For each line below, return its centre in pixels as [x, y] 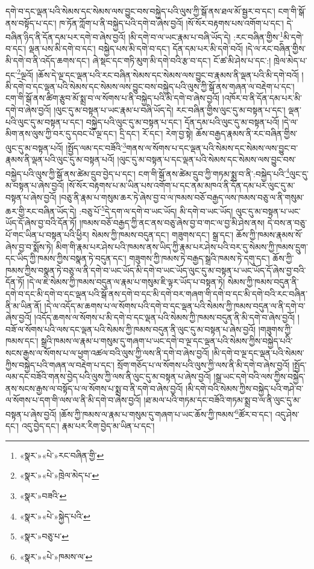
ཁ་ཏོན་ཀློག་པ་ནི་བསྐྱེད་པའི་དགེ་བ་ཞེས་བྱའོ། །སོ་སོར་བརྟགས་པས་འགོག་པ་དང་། [171, 23]
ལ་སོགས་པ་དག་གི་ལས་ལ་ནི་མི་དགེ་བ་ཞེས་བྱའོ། [73, 400]
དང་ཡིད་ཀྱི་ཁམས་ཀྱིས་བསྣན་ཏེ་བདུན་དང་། [66, 258]
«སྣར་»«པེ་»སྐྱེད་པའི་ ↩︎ [55, 516]
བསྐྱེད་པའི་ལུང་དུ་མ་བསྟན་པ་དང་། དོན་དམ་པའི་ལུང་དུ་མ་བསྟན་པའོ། [183, 121]
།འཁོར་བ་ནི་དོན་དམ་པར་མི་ [262, 98]
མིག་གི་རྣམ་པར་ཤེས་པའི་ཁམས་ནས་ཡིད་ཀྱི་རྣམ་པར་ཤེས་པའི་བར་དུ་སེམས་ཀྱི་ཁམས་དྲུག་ [182, 246]
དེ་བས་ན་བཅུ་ [287, 223]
